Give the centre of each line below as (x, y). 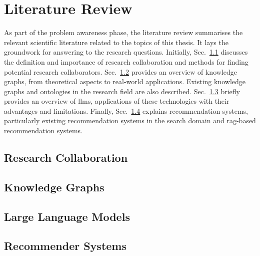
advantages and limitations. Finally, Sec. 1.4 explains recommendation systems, (126, 110)
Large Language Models (67, 216)
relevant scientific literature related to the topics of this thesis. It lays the (116, 42)
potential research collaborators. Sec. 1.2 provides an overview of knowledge (120, 71)
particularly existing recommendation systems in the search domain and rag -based (130, 120)
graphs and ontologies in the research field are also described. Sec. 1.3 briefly (122, 91)
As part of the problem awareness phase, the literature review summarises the (123, 32)
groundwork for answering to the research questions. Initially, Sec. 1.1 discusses (126, 52)
